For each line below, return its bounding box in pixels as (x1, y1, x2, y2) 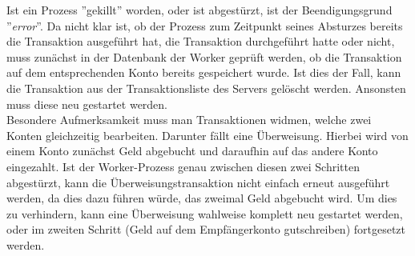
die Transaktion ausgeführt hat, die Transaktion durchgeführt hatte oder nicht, (6, 33, 395, 50)
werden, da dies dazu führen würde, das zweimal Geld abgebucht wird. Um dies (6, 190, 397, 206)
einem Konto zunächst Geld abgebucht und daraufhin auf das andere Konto (6, 142, 378, 159)
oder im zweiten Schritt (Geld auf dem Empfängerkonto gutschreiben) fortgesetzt (6, 221, 406, 238)
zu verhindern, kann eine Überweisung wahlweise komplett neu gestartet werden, (6, 205, 403, 222)
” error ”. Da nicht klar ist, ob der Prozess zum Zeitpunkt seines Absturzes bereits (6, 17, 403, 34)
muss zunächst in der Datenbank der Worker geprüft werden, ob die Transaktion (6, 48, 402, 65)
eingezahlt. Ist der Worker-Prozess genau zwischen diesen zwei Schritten (6, 158, 360, 174)
